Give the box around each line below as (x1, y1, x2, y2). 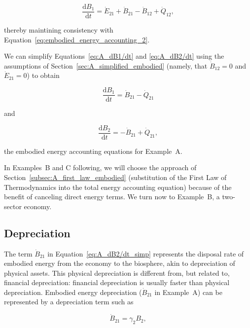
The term (4, 248, 33, 258)
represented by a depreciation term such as (4, 296, 134, 307)
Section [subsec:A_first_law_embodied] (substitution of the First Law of (4, 172, 227, 182)
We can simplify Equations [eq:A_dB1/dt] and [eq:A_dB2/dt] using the (4, 51, 224, 61)
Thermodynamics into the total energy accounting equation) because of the (4, 182, 232, 192)
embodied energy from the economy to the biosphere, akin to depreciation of (4, 258, 235, 268)
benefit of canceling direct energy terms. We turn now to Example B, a (4, 191, 220, 202)
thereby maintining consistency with (4, 25, 113, 35)
